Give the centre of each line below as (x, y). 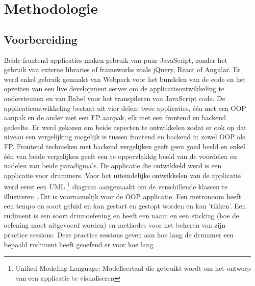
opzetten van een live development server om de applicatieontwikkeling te (114, 89)
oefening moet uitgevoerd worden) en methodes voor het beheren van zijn (115, 225)
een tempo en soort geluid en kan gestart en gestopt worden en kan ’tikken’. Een (125, 206)
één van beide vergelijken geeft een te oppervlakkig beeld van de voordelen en (120, 156)
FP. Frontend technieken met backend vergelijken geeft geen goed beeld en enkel (125, 146)
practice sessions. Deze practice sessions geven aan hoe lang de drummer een (119, 234)
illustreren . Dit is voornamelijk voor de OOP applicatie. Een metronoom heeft (123, 196)
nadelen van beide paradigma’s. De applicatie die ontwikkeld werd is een (113, 166)
